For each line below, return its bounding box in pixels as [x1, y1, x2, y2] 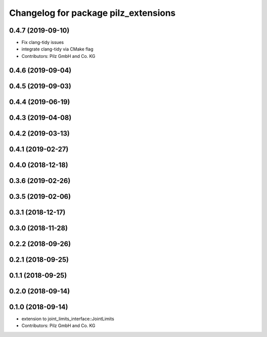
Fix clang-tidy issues [21, 40, 64, 46]
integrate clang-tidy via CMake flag [21, 46, 93, 52]
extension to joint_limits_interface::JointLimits [21, 316, 115, 322]
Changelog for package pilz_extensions [9, 7, 176, 18]
